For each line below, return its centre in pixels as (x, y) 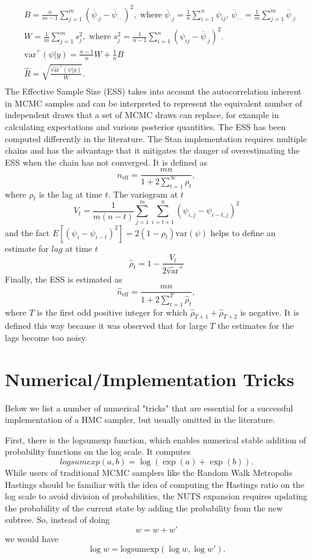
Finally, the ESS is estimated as (64, 279)
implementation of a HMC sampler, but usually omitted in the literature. (140, 420)
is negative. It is (270, 312)
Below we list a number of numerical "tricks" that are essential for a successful (149, 408)
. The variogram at (143, 194)
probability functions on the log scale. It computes (98, 451)
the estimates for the (256, 326)
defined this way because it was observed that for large (106, 326)
